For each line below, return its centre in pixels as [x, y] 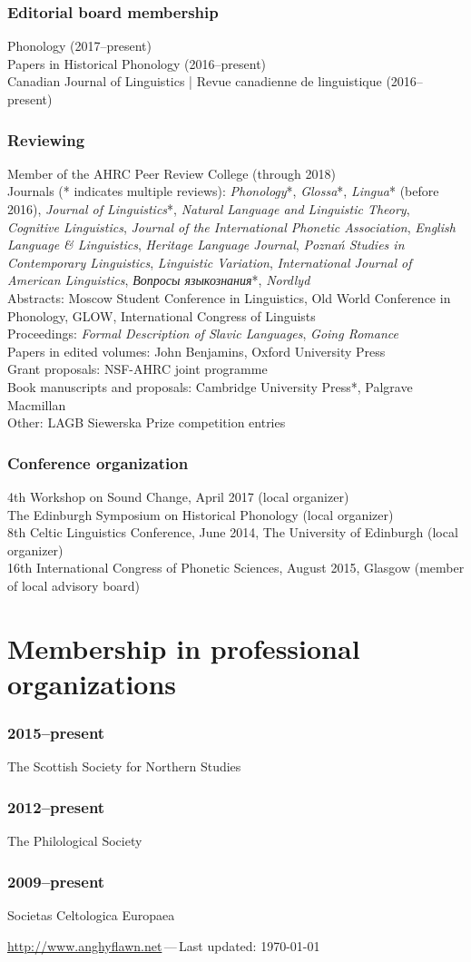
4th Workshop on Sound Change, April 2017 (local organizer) [178, 496]
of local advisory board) [74, 585]
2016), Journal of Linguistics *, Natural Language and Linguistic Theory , [209, 209]
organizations [92, 683]
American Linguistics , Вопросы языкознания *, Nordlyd [159, 280]
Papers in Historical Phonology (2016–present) [137, 63]
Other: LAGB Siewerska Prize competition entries [147, 422]
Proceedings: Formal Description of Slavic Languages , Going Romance [203, 334]
